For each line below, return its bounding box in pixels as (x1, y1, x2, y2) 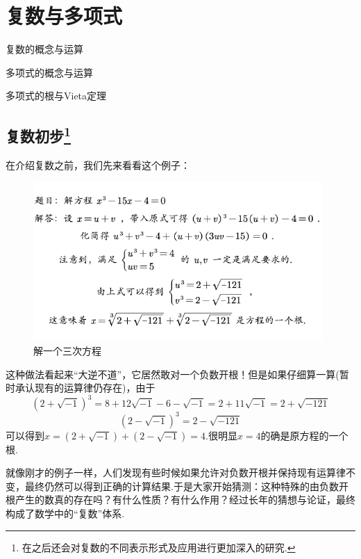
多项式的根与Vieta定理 (6, 88, 107, 103)
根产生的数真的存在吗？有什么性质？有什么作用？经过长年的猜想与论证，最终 (6, 492, 355, 507)
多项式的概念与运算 (6, 65, 93, 79)
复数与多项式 (6, 1, 123, 30)
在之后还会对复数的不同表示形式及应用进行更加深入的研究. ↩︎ (22, 540, 296, 554)
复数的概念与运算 (6, 42, 83, 56)
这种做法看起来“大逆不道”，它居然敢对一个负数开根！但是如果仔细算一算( (6, 366, 339, 381)
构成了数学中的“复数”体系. (6, 506, 125, 521)
